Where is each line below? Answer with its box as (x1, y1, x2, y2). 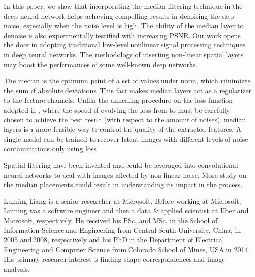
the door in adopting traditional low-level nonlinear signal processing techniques (4, 40, 246, 50)
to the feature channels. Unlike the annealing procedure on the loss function (4, 95, 233, 105)
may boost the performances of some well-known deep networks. (4, 59, 197, 69)
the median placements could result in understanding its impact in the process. (4, 179, 243, 190)
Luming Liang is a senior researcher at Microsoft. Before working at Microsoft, (4, 196, 241, 206)
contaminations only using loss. (4, 143, 98, 154)
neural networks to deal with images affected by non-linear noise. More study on (4, 169, 246, 180)
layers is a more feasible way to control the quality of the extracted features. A (4, 124, 242, 134)
